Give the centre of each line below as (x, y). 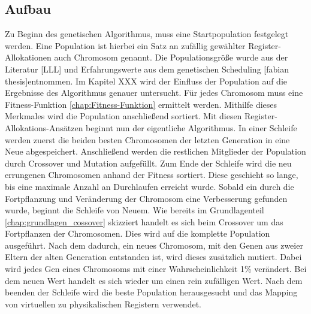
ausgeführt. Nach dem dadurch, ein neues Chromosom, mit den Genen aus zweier (154, 245)
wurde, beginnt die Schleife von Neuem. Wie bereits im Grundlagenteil (135, 210)
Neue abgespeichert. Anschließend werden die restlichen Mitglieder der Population (155, 151)
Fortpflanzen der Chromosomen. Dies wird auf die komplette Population (138, 233)
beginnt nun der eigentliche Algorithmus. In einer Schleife (191, 127)
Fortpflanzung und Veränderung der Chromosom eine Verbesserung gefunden (146, 198)
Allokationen (28, 57)
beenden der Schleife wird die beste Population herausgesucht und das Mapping (151, 292)
